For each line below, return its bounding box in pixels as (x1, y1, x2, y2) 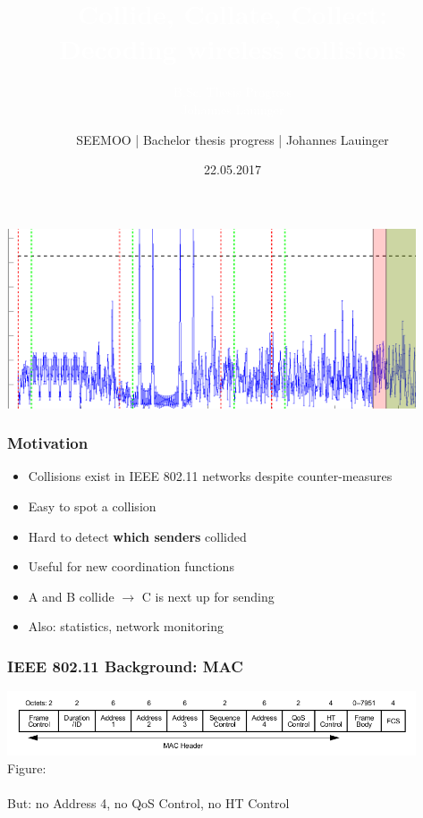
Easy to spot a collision (28, 496, 157, 515)
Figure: (7, 759, 47, 778)
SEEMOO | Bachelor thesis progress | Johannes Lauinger (76, 130, 389, 148)
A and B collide (28, 586, 114, 605)
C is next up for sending (141, 586, 275, 605)
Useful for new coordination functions (28, 557, 234, 576)
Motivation (7, 432, 89, 454)
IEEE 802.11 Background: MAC (7, 654, 243, 677)
